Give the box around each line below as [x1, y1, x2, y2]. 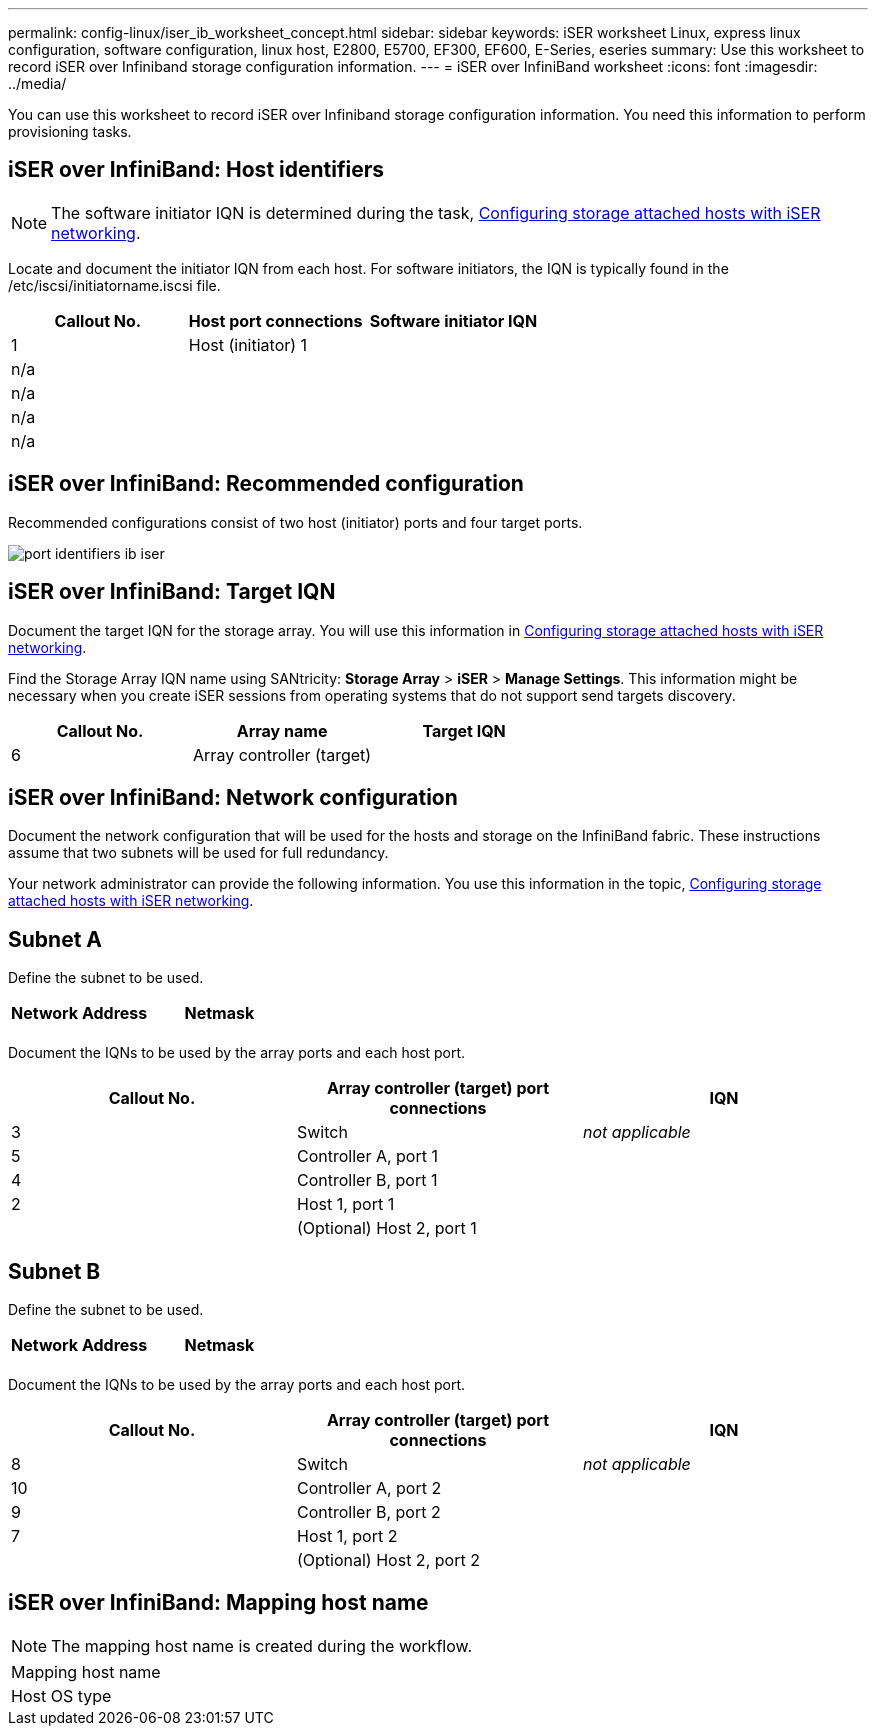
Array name [236, 720, 328, 741]
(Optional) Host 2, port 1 [296, 1218, 477, 1239]
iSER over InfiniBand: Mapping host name [8, 1590, 429, 1616]
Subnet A [8, 926, 102, 952]
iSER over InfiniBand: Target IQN [8, 579, 336, 605]
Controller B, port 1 [296, 1170, 438, 1191]
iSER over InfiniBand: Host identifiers [8, 157, 384, 183]
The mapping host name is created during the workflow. [51, 1635, 472, 1656]
